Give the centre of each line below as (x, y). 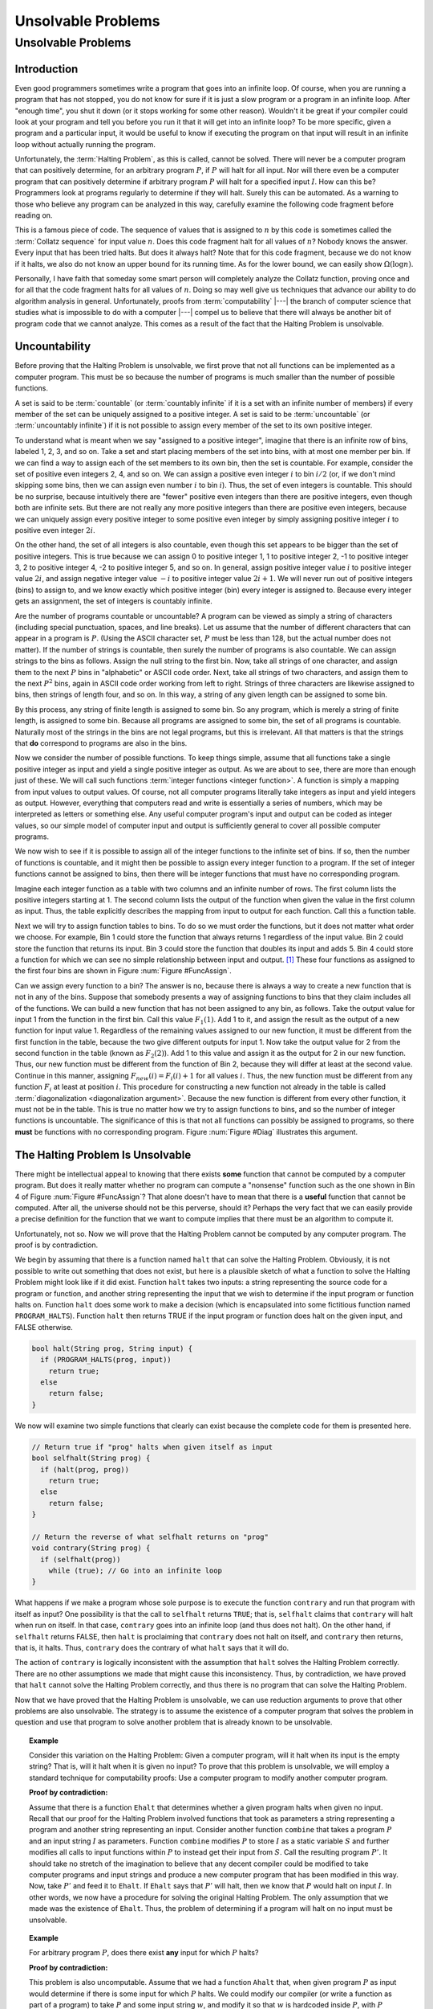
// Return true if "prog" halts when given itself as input (152, 1447)
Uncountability (53, 347)
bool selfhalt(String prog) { (91, 1458)
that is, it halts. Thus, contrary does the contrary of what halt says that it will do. (152, 1647)
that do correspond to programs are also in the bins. (101, 743)
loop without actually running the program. (85, 144)
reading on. (34, 215)
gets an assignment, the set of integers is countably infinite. (113, 601)
